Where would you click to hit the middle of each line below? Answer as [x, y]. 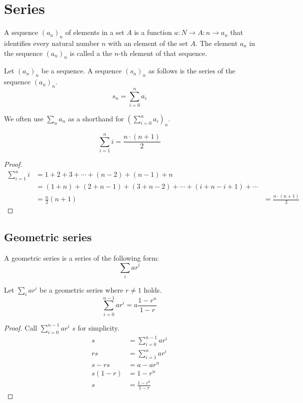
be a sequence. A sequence [81, 71]
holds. [153, 289]
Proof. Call [21, 327]
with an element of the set [148, 43]
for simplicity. [99, 327]
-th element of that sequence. [163, 53]
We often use [24, 119]
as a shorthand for [96, 119]
